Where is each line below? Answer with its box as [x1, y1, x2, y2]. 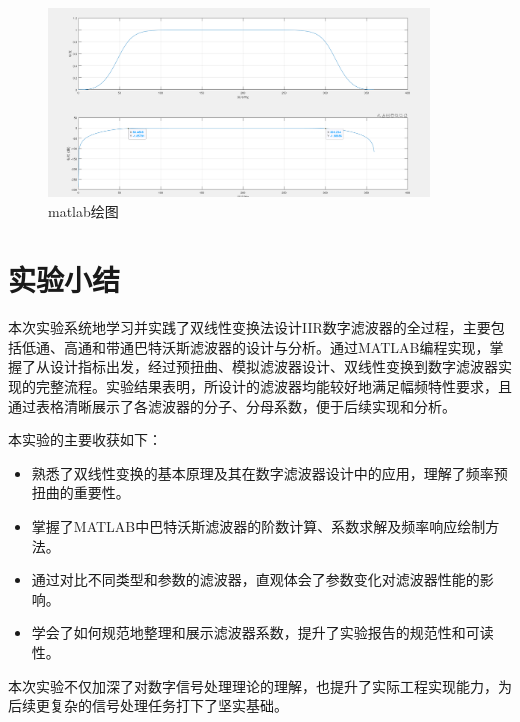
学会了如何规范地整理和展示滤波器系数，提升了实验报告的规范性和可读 [31, 622, 494, 643]
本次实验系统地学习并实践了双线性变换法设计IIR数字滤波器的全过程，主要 [8, 317, 491, 338]
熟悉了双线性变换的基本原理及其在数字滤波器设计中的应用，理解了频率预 [31, 462, 508, 483]
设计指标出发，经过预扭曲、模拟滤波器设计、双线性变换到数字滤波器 [49, 356, 498, 377]
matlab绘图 [48, 200, 119, 221]
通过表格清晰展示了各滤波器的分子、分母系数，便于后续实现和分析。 [8, 395, 456, 416]
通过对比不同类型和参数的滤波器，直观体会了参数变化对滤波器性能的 [31, 569, 480, 590]
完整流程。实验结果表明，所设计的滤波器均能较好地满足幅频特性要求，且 [35, 376, 512, 397]
